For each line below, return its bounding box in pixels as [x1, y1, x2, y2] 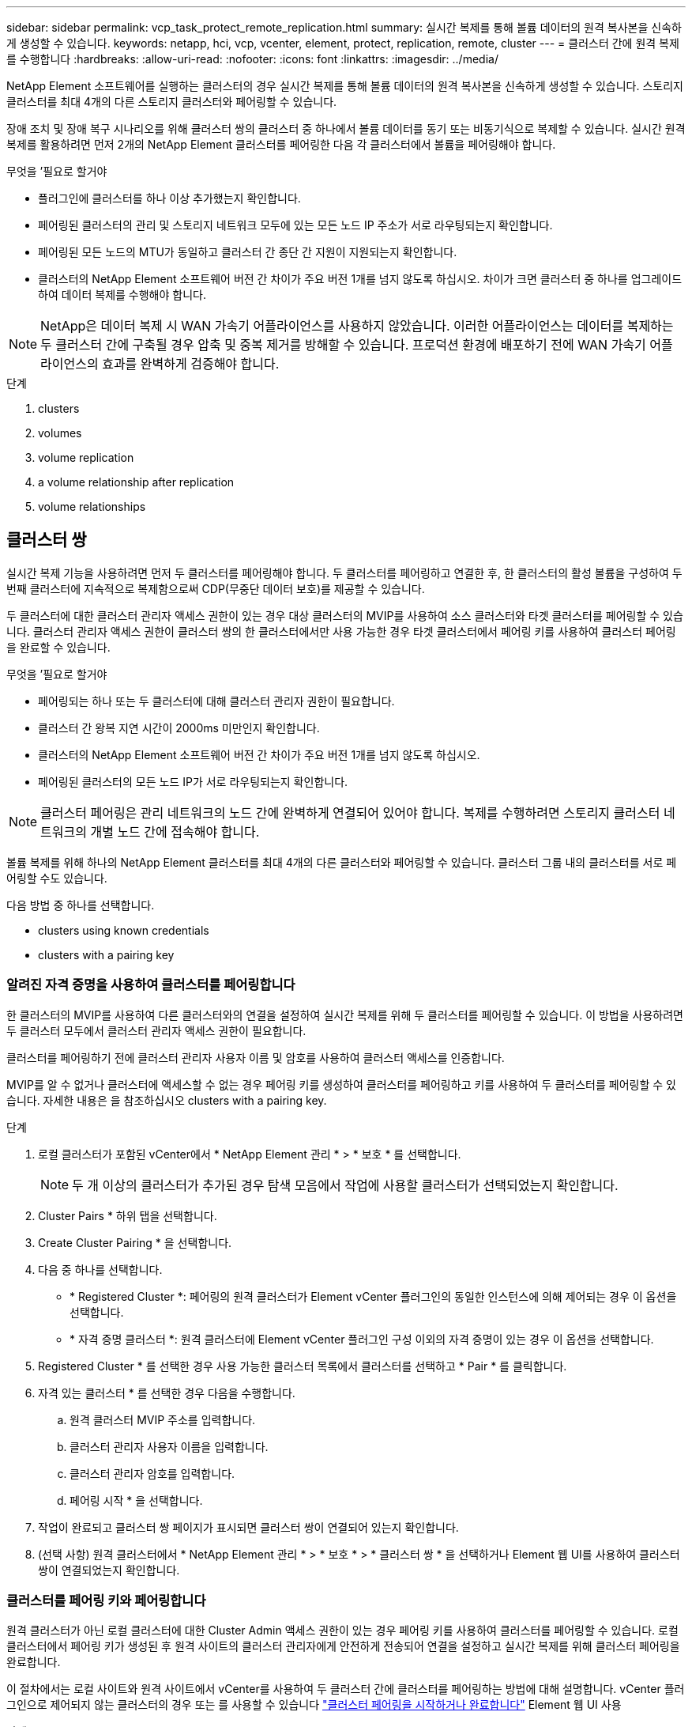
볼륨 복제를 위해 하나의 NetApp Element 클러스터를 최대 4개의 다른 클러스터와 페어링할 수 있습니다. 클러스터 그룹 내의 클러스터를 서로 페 [6, 855, 677, 869]
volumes [38, 426, 82, 440]
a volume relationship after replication [38, 475, 235, 489]
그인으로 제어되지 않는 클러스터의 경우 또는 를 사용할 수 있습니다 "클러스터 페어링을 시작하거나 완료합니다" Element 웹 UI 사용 [6, 1698, 622, 1712]
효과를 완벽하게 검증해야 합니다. [102, 356, 280, 372]
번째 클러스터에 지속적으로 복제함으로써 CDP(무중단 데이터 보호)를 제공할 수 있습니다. [6, 581, 425, 595]
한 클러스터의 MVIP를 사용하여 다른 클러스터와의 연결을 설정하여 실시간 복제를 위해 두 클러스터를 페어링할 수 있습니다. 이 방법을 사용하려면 [6, 1007, 683, 1022]
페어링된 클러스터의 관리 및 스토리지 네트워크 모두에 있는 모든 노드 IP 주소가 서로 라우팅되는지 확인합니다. [38, 218, 553, 232]
